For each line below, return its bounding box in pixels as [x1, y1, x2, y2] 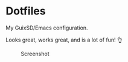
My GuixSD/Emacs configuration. [5, 24, 88, 31]
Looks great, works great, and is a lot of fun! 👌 [5, 36, 123, 43]
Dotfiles [5, 4, 46, 18]
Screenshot [21, 50, 50, 57]
